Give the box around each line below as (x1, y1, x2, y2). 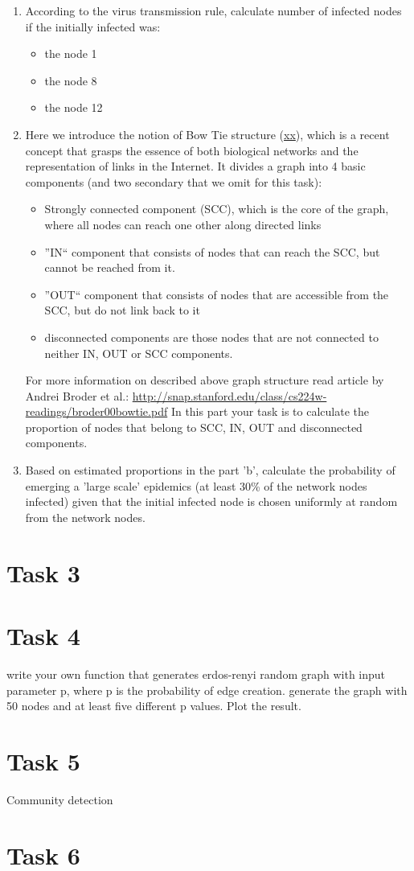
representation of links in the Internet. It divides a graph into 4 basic (25, 158, 366, 175)
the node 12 (44, 99, 103, 116)
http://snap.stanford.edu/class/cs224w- (132, 387, 327, 404)
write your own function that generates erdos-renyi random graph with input (6, 665, 386, 682)
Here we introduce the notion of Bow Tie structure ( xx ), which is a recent (25, 125, 390, 142)
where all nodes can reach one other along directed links (44, 216, 322, 232)
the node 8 (44, 72, 97, 88)
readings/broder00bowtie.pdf (25, 403, 168, 420)
